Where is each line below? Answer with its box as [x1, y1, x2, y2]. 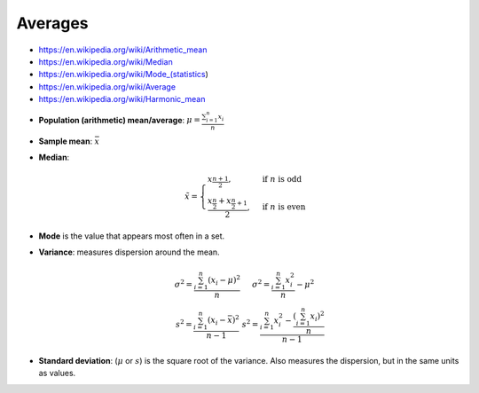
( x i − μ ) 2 [208, 273, 241, 287]
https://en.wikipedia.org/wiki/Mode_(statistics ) [38, 69, 208, 80]
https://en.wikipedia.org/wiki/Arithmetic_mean [38, 44, 208, 55]
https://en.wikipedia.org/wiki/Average [38, 81, 177, 92]
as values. [38, 368, 76, 379]
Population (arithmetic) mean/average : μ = [38, 114, 201, 125]
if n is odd [262, 174, 302, 185]
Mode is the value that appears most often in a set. [38, 231, 225, 241]
